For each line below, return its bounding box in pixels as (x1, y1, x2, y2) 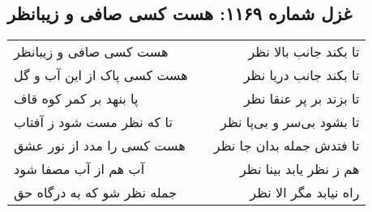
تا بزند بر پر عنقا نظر (244, 89, 360, 108)
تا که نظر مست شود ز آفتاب (14, 112, 173, 132)
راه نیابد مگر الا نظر (250, 183, 360, 202)
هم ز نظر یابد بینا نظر (239, 159, 360, 179)
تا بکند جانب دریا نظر (243, 66, 360, 85)
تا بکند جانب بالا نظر (248, 42, 360, 61)
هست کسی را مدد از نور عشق (14, 136, 186, 155)
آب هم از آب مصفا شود (14, 159, 145, 179)
